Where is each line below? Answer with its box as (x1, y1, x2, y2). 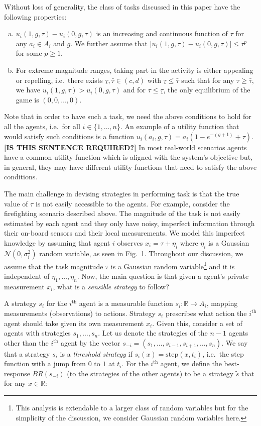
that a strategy (4, 348, 50, 359)
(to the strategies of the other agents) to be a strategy (67, 368, 234, 378)
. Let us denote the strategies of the (98, 328, 208, 338)
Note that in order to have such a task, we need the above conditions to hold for (4, 111, 251, 122)
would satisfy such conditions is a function (4, 131, 135, 141)
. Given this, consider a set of (152, 317, 242, 328)
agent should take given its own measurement (4, 317, 144, 328)
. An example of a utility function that (120, 121, 239, 131)
